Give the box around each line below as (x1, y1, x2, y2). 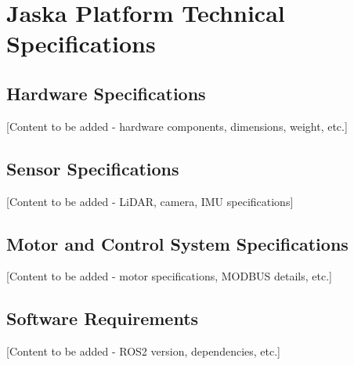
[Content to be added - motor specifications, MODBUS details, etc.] (6, 268, 332, 284)
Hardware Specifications (6, 81, 206, 105)
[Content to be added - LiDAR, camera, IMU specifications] (6, 193, 294, 209)
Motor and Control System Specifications (6, 231, 349, 255)
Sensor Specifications (6, 156, 179, 180)
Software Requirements (6, 306, 199, 331)
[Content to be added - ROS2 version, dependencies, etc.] (6, 343, 280, 360)
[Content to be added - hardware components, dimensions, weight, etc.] (6, 117, 348, 134)
